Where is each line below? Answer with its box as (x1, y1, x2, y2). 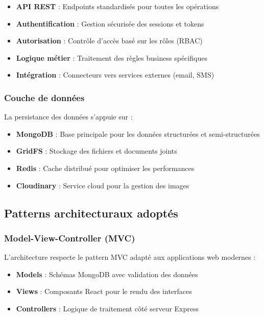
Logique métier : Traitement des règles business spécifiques (16, 52, 207, 63)
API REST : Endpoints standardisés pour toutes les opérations (16, 1, 219, 11)
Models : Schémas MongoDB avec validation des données (16, 269, 198, 279)
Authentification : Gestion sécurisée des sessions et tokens (16, 18, 204, 29)
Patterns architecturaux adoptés (4, 205, 178, 221)
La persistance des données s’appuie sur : (4, 111, 133, 122)
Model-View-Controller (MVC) (4, 231, 135, 244)
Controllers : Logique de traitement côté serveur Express (16, 303, 199, 313)
